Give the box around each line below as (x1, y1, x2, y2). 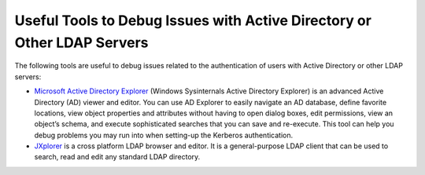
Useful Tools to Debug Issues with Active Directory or (14, 12, 371, 29)
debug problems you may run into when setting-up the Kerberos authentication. (34, 130, 294, 140)
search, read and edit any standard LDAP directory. (34, 152, 201, 162)
